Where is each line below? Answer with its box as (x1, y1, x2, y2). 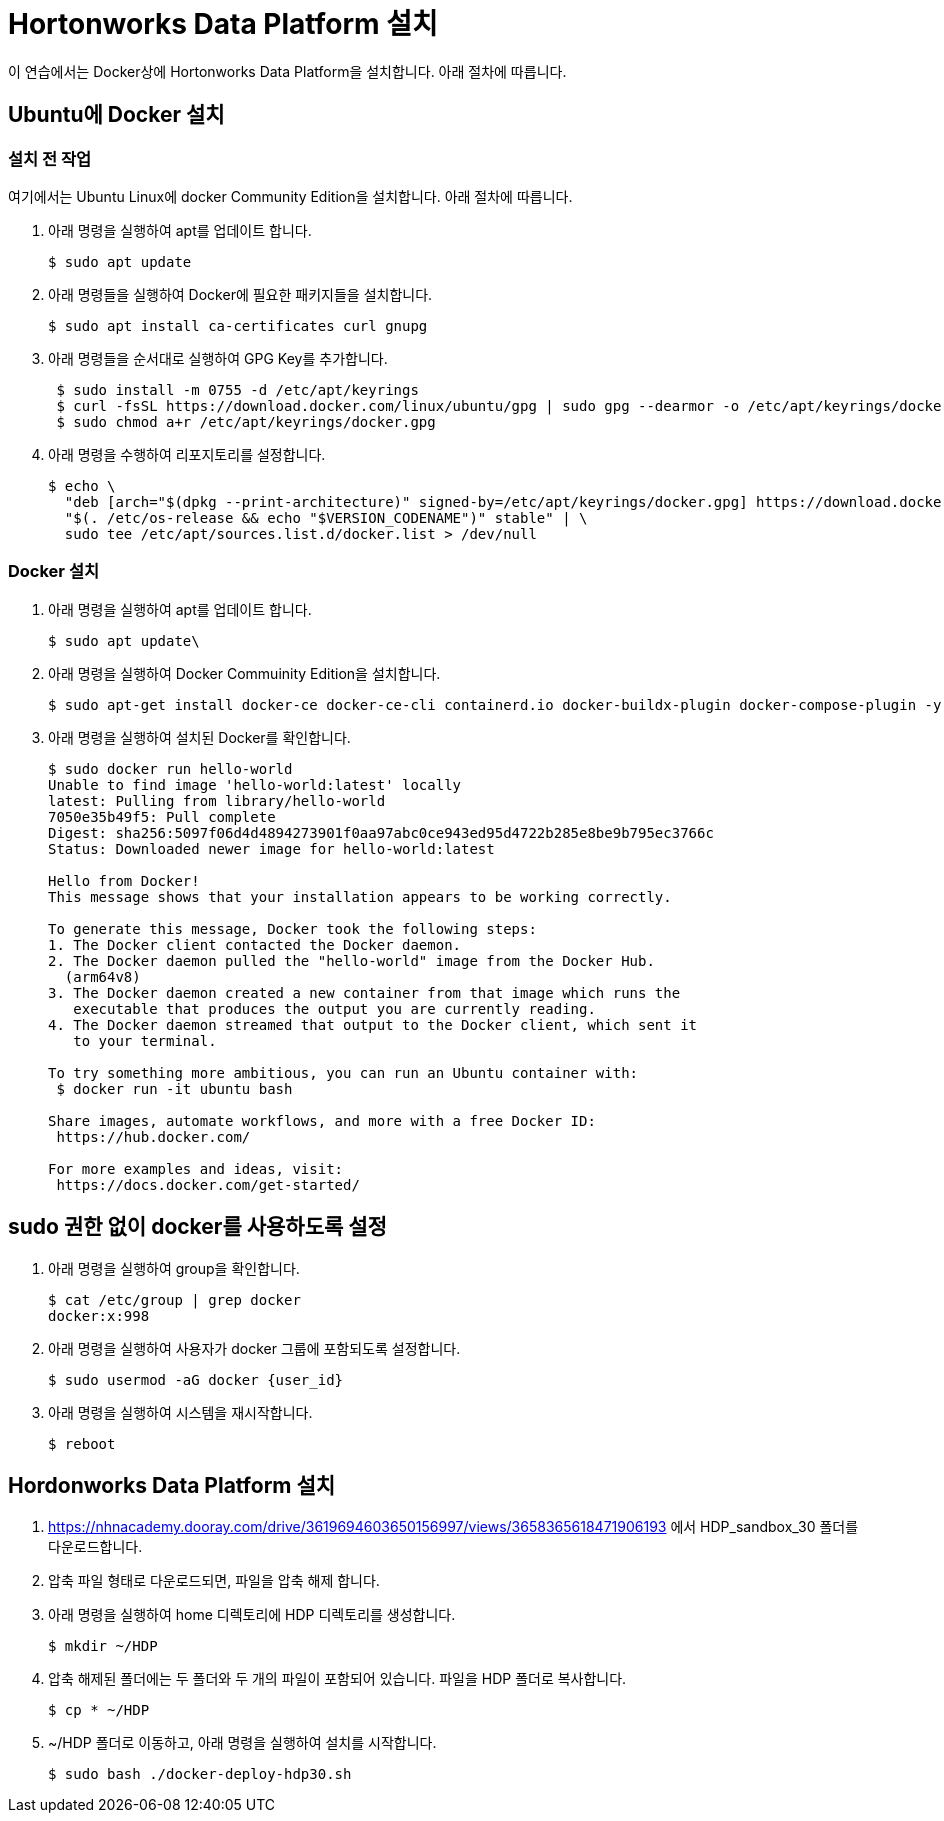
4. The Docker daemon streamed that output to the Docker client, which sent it (48, 1016, 698, 1033)
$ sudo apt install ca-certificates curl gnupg (48, 317, 428, 334)
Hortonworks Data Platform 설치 (8, 7, 438, 41)
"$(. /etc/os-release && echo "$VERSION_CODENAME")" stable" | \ (64, 509, 588, 526)
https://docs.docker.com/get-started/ (56, 1176, 360, 1193)
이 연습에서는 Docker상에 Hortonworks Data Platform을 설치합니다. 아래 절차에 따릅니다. (8, 62, 567, 80)
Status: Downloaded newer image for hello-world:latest (48, 840, 495, 857)
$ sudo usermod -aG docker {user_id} (48, 1371, 344, 1388)
